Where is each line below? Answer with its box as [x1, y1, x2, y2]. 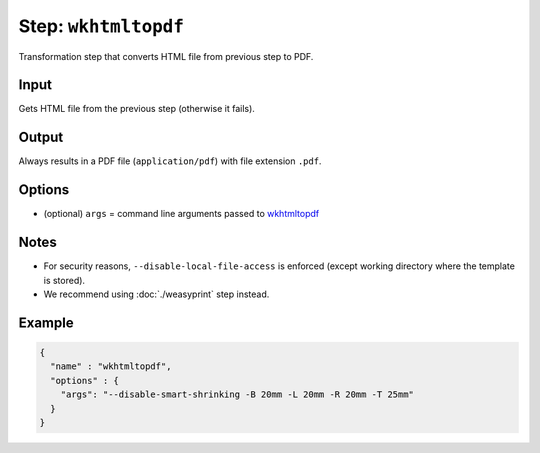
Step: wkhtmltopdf [18, 15, 185, 37]
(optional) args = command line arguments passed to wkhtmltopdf [43, 208, 320, 220]
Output [18, 129, 64, 146]
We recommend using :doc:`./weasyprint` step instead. [43, 288, 270, 300]
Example [18, 314, 74, 331]
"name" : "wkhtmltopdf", [50, 361, 172, 372]
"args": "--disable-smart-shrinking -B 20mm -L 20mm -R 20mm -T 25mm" [60, 389, 415, 400]
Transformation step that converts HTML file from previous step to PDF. [18, 50, 314, 62]
